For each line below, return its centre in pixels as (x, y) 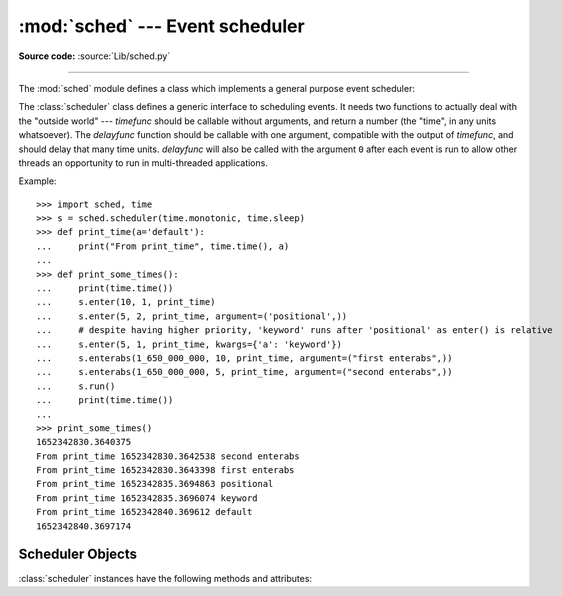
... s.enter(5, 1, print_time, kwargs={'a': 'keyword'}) (189, 344)
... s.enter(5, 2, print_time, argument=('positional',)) (192, 316)
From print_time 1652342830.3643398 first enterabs (165, 470)
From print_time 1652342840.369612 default (144, 512)
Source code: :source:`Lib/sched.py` (94, 56)
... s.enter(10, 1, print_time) (126, 302)
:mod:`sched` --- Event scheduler (161, 26)
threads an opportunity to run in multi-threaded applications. (143, 162)
